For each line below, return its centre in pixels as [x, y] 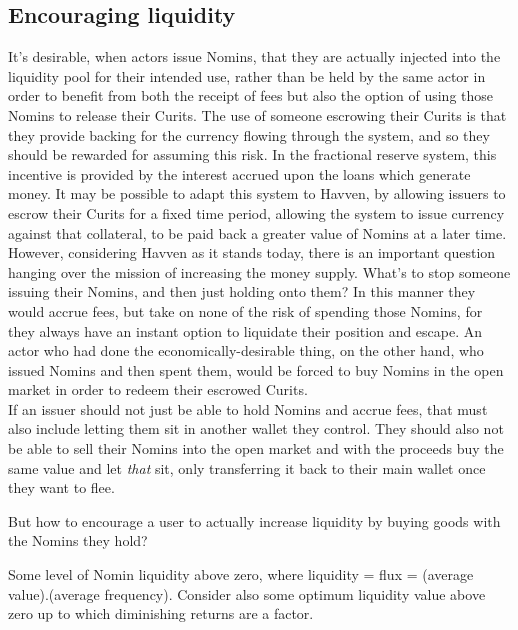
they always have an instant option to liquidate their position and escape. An [245, 330]
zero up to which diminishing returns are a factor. [161, 613]
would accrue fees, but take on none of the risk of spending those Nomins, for [245, 310]
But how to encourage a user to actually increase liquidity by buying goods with [254, 520]
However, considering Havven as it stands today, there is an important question [252, 252]
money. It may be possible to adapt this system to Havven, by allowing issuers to [257, 193]
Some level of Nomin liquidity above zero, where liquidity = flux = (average [241, 574]
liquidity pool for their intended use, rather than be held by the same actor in [247, 75]
